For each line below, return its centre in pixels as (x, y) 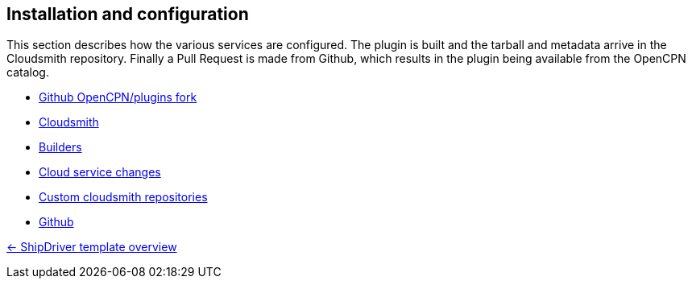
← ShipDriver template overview (92, 247)
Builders (60, 147)
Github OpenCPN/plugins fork (118, 97)
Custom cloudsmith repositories (123, 197)
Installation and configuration (128, 14)
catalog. (28, 72)
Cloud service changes (100, 172)
